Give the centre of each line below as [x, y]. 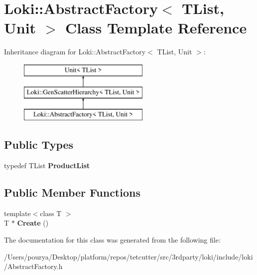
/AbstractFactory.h [33, 266]
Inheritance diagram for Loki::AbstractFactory [75, 52]
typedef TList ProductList [47, 165]
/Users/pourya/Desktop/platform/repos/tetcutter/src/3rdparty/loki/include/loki [128, 256]
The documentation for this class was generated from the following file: [112, 240]
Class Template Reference [156, 28]
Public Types [39, 144]
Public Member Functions [72, 192]
